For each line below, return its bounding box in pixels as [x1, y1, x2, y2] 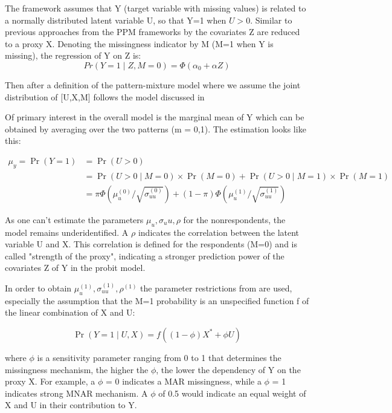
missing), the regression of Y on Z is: [5, 49, 141, 62]
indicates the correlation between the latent [138, 226, 300, 238]
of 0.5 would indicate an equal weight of [158, 386, 306, 399]
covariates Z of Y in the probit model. [5, 261, 146, 274]
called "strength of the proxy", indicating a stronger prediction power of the [5, 249, 284, 262]
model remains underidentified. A [5, 226, 129, 238]
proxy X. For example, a [5, 375, 95, 388]
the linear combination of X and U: [5, 306, 135, 319]
